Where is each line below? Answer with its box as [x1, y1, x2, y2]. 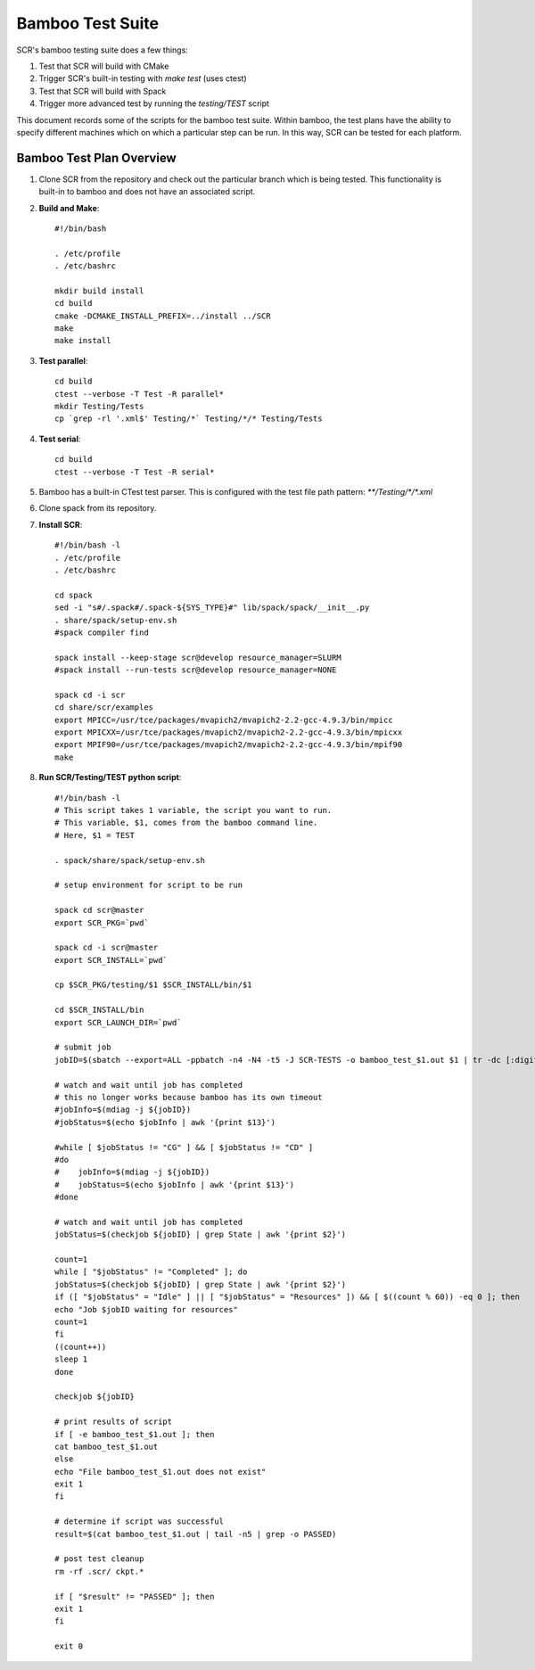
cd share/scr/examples [54, 703, 154, 712]
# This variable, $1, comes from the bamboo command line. [54, 818, 318, 828]
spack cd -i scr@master [54, 942, 159, 953]
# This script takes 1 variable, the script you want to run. [54, 805, 333, 815]
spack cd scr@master [54, 905, 144, 916]
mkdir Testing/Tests [54, 401, 144, 412]
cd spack [54, 589, 93, 600]
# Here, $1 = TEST [54, 830, 136, 840]
